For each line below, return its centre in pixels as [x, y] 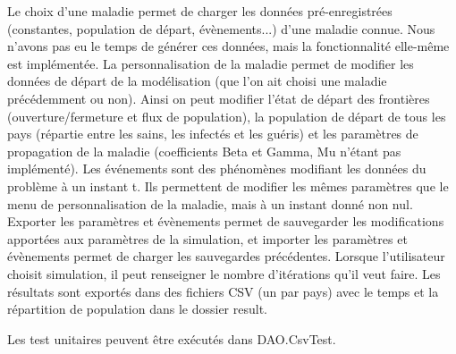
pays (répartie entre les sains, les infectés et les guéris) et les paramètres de [213, 134]
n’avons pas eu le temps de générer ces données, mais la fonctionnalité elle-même [228, 46]
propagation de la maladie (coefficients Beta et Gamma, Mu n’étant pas [204, 151]
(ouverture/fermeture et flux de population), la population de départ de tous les [227, 116]
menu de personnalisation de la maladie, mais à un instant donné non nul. [210, 203]
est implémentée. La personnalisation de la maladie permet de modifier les [211, 63]
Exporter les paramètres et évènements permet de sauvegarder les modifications [226, 221]
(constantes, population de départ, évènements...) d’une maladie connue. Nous [221, 28]
